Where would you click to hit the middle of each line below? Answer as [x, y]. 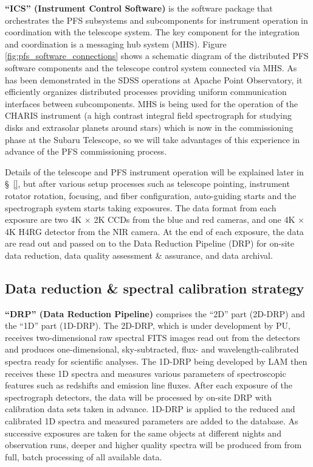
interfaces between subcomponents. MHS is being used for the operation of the [151, 103]
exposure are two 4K [43, 219]
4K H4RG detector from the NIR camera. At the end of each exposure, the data [154, 231]
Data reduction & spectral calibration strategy [155, 288]
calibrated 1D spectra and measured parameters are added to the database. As [152, 421]
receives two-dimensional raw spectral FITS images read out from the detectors [153, 337]
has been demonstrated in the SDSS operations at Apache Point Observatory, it [154, 79]
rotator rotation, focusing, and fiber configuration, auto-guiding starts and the [151, 195]
